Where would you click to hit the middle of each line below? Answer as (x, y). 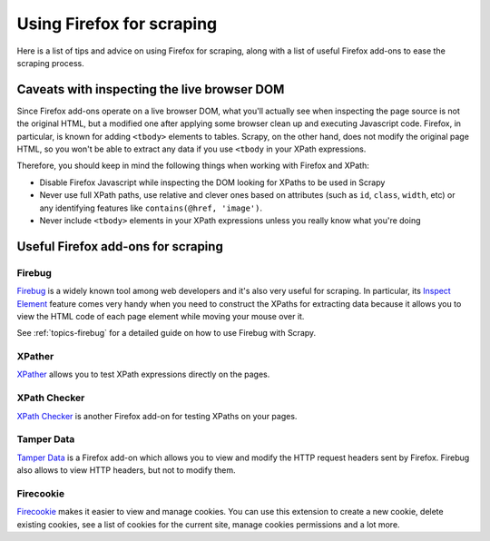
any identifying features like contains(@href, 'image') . (151, 208)
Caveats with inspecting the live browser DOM (151, 89)
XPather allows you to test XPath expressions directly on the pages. (143, 374)
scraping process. (51, 63)
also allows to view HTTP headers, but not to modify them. (126, 470)
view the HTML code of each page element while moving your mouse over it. (161, 316)
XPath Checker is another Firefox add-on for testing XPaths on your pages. (157, 416)
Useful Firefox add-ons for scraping (120, 246)
